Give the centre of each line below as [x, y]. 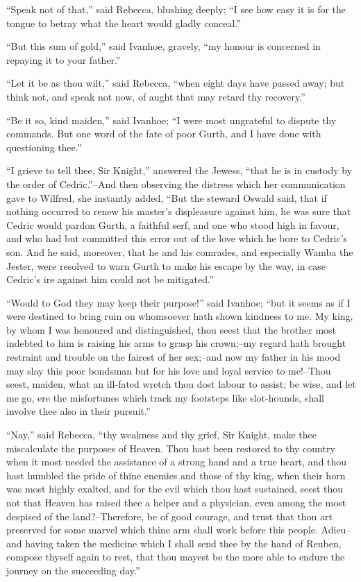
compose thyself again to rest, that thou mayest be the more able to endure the [176, 557]
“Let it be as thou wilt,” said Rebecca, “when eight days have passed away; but [176, 83]
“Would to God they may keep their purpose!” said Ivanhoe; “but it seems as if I [178, 302]
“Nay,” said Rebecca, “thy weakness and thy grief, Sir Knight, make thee [161, 435]
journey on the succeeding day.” [73, 570]
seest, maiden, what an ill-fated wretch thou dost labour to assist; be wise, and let [181, 384]
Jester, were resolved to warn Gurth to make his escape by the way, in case [166, 265]
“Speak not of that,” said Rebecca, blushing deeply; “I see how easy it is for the [176, 9]
